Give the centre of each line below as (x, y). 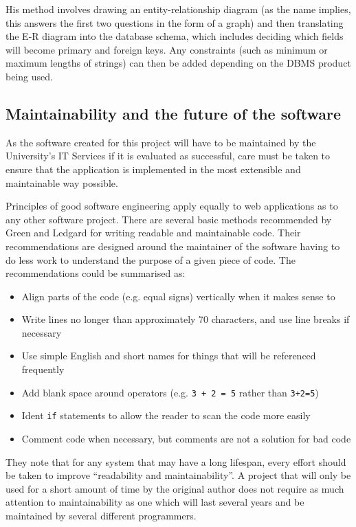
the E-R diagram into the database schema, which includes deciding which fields (175, 36)
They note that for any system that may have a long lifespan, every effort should (176, 461)
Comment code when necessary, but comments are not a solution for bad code (186, 438)
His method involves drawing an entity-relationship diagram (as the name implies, (178, 9)
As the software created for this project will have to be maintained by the (161, 142)
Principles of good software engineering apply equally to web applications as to (172, 206)
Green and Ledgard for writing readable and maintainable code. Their (153, 233)
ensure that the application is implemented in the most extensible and (153, 169)
